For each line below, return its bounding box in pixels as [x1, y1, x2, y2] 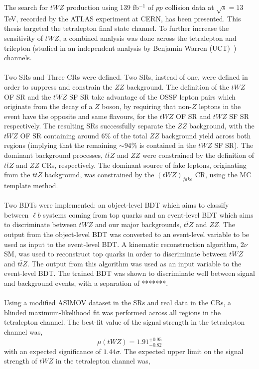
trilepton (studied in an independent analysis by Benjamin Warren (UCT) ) [4, 42, 237, 53]
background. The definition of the [126, 81, 229, 92]
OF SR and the [4, 91, 51, 102]
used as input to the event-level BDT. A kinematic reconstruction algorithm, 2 [4, 239, 244, 249]
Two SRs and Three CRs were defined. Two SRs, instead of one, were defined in [4, 72, 248, 82]
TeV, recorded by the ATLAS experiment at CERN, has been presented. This [4, 13, 241, 23]
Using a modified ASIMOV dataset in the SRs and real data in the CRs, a [4, 297, 232, 308]
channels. [4, 52, 32, 63]
